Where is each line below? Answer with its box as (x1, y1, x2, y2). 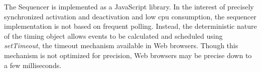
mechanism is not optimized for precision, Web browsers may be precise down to (4, 50, 252, 60)
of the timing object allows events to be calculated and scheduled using (4, 30, 223, 41)
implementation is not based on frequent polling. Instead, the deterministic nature (4, 21, 257, 31)
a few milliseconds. (4, 60, 62, 70)
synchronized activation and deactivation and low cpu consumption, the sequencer (4, 11, 256, 21)
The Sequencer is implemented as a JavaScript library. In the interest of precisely (4, 1, 254, 11)
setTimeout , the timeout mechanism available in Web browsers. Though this (4, 40, 238, 51)
